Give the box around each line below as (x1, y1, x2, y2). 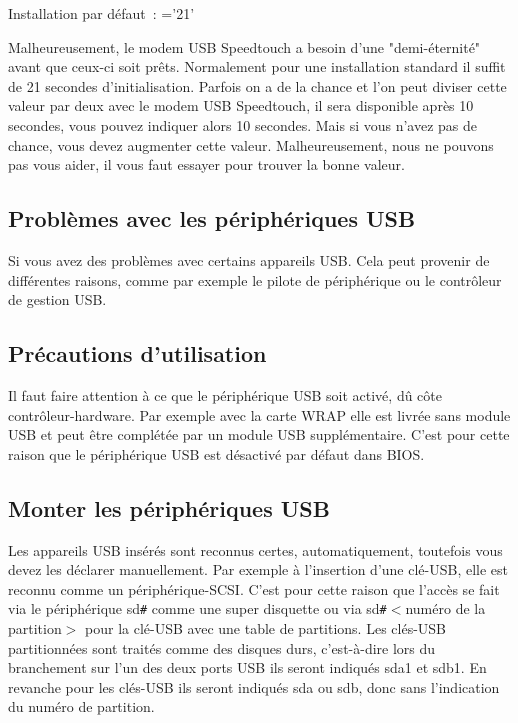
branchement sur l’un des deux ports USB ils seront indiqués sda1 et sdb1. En (8, 657, 487, 678)
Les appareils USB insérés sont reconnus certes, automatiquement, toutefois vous (8, 539, 503, 560)
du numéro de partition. (8, 696, 155, 717)
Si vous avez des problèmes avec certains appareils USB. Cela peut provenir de (8, 249, 490, 270)
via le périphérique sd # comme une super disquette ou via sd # (8, 598, 387, 619)
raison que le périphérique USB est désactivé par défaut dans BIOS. (8, 443, 425, 464)
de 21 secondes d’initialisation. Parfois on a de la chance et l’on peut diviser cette (8, 75, 507, 96)
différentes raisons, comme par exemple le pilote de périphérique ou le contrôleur (8, 269, 502, 290)
